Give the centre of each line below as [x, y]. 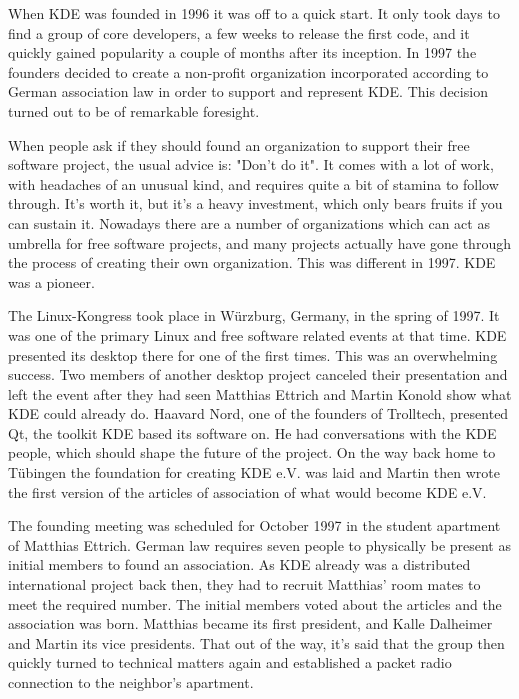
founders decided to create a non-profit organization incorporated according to [248, 71]
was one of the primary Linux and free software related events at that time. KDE [257, 334]
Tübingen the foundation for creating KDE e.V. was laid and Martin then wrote [254, 472]
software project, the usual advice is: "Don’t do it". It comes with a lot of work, [251, 164]
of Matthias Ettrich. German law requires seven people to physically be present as [259, 544]
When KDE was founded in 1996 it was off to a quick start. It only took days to [254, 13]
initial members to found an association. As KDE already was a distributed [239, 564]
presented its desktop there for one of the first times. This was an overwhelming [253, 354]
